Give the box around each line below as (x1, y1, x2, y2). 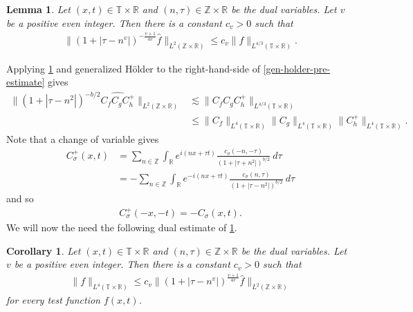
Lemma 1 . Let (6, 2, 71, 16)
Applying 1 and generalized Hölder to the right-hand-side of (6, 61, 260, 75)
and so (6, 191, 34, 205)
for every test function (6, 293, 100, 307)
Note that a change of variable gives (6, 131, 159, 146)
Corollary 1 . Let (6, 243, 81, 257)
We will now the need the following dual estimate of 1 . (6, 220, 237, 235)
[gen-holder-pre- (263, 61, 331, 75)
